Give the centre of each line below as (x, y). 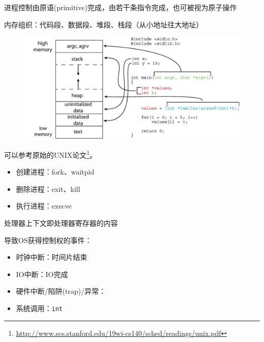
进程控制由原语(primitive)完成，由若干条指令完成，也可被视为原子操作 (121, 7)
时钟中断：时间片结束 (52, 257)
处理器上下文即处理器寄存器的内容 (61, 223)
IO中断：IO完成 (42, 274)
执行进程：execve (44, 206)
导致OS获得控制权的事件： (48, 240)
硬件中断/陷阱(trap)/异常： (61, 291)
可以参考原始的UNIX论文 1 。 (51, 154)
